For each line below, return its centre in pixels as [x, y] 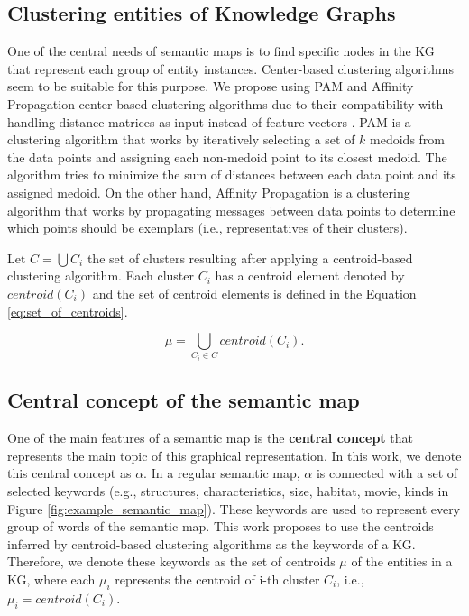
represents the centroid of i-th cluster [217, 579]
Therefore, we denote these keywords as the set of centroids [171, 561]
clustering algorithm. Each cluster [101, 276]
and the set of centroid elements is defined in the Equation [254, 293]
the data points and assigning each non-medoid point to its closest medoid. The [227, 156]
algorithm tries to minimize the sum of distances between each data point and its [232, 175]
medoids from [408, 139]
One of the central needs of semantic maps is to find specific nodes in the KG [221, 51]
